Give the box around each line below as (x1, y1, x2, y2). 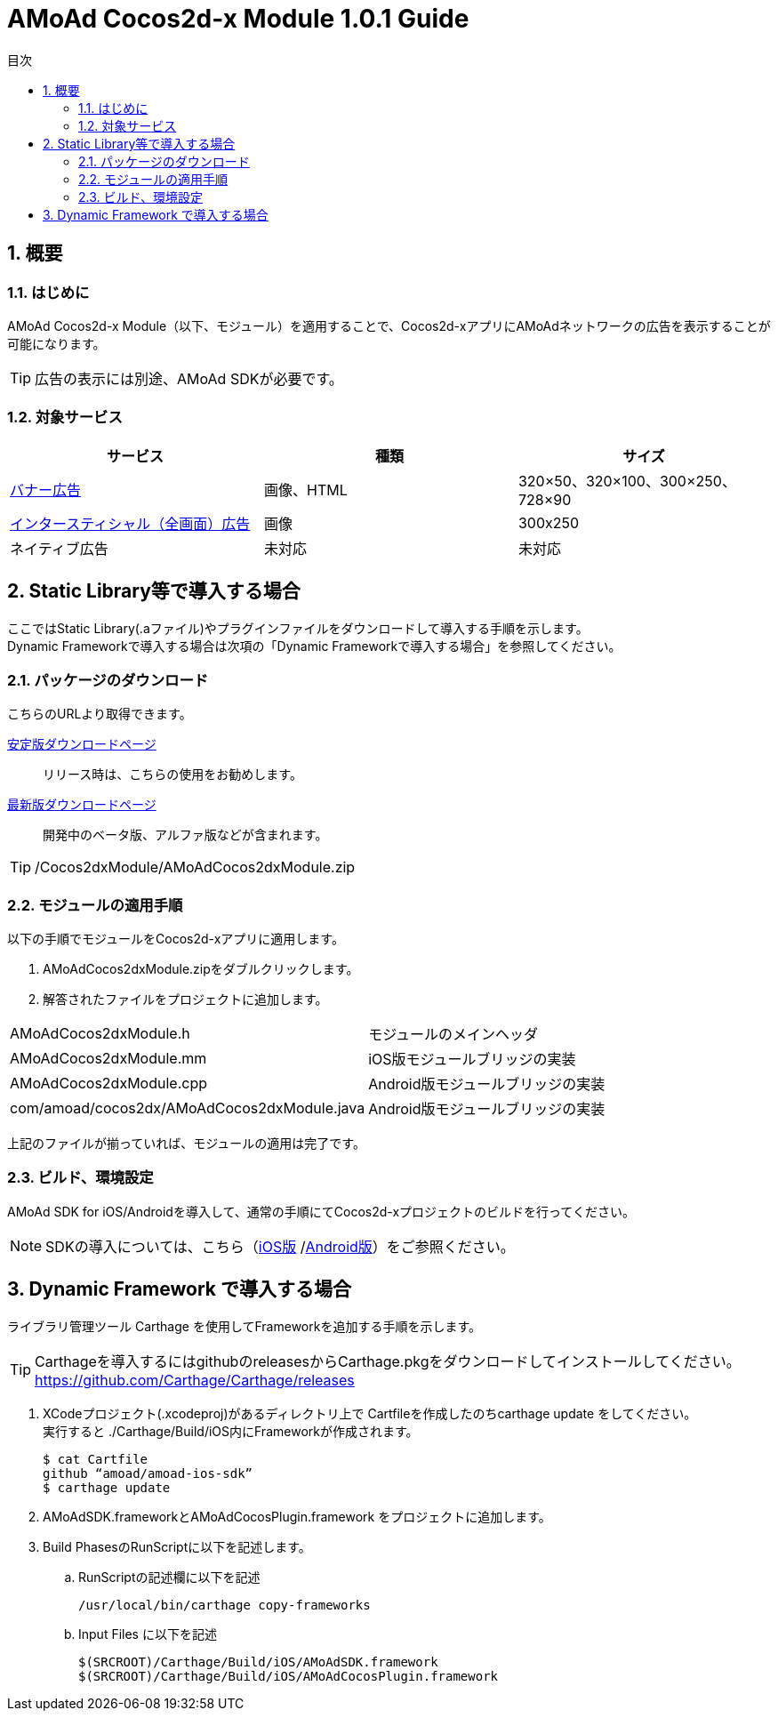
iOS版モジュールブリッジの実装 (368, 1050, 576, 1069)
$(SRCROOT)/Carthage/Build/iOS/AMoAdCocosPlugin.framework (78, 1668, 499, 1683)
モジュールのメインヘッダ (368, 1025, 539, 1044)
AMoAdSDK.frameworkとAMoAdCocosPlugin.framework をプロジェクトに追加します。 (43, 1508, 551, 1524)
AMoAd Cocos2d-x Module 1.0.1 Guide (7, 4, 469, 34)
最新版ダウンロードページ (7, 797, 156, 813)
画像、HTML (263, 480, 348, 499)
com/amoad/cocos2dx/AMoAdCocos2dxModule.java (10, 1099, 365, 1118)
